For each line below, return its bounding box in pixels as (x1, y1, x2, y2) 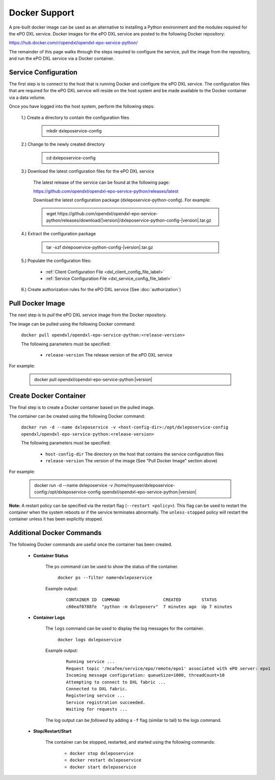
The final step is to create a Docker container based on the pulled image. (9, 404, 155, 410)
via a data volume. (9, 95, 46, 100)
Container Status (33, 552, 69, 558)
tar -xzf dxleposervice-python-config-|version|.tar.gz (46, 244, 153, 250)
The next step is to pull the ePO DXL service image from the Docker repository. (9, 312, 167, 318)
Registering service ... (66, 693, 125, 699)
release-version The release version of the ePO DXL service (45, 352, 173, 357)
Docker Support (9, 7, 75, 18)
